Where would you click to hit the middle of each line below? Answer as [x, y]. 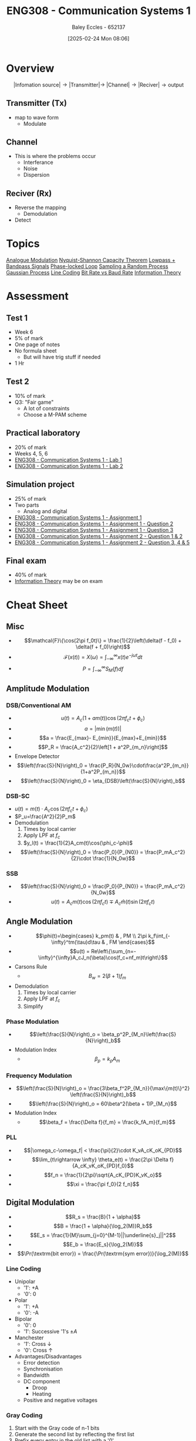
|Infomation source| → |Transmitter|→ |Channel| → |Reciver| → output [99, 85]
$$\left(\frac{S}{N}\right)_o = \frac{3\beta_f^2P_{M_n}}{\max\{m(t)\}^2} [103, 1088]
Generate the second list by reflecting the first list [75, 1435]
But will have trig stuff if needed [62, 357]
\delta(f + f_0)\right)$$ [103, 647]
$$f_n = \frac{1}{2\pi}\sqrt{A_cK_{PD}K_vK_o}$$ [103, 1175]
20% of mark [31, 447]
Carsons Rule [31, 966]
